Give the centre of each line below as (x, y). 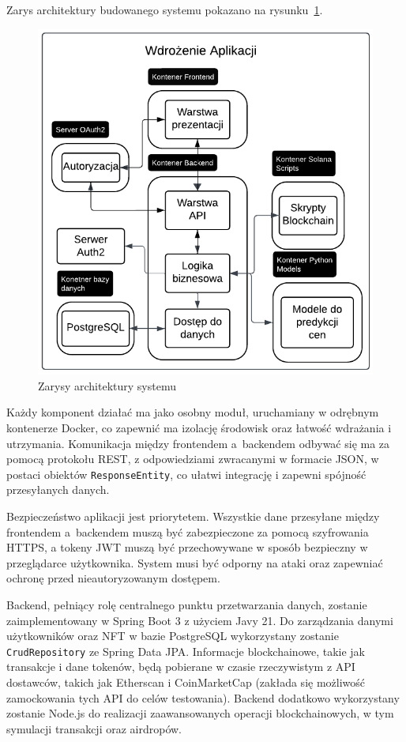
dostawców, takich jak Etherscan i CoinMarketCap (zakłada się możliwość (186, 682)
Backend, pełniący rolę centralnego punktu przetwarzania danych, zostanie (187, 605)
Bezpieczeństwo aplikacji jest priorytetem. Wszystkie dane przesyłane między (193, 516)
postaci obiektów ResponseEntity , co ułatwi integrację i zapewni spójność (186, 474)
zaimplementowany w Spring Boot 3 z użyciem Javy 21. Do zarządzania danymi (200, 620)
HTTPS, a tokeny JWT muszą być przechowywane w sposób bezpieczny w (187, 547)
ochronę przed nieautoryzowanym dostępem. (113, 578)
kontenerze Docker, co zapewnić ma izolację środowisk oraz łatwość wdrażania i (199, 427)
